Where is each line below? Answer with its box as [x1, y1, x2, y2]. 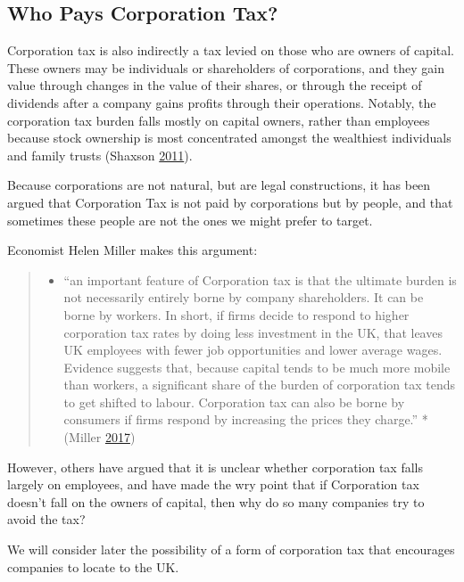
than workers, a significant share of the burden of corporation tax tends [63, 375, 456, 394]
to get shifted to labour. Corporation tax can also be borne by [63, 392, 405, 411]
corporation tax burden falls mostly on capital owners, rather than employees [7, 111, 430, 129]
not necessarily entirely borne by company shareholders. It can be [63, 288, 424, 307]
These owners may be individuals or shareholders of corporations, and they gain [7, 58, 444, 77]
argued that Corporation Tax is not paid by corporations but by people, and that [7, 193, 453, 211]
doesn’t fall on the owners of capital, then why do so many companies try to [7, 492, 425, 511]
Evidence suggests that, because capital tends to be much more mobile [63, 357, 451, 376]
